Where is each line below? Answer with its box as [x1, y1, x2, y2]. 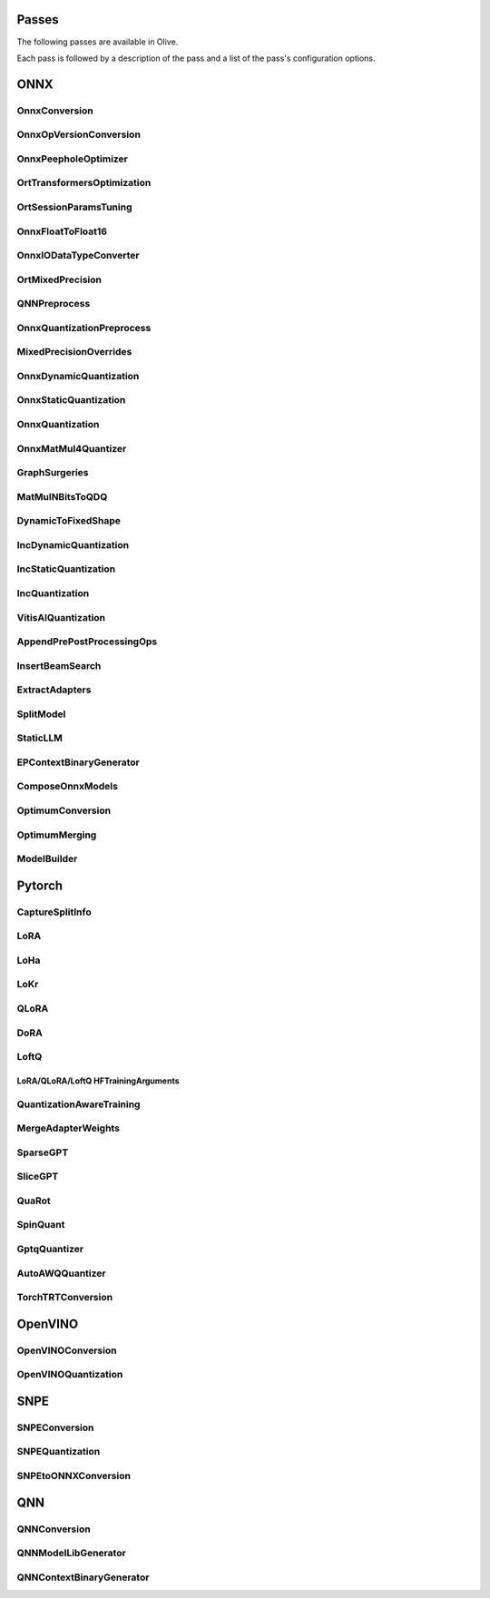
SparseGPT [16, 1146, 69, 1159]
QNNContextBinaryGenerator [16, 1571, 150, 1583]
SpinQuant [16, 1219, 65, 1231]
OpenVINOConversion [16, 1344, 117, 1357]
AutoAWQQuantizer [16, 1267, 106, 1279]
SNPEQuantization [16, 1446, 101, 1458]
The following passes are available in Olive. [16, 36, 179, 47]
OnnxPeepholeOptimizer [16, 152, 129, 165]
